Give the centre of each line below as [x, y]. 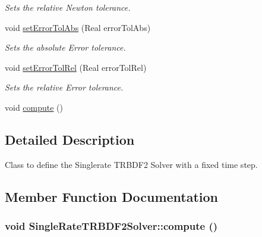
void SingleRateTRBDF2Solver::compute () [111, 226]
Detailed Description [70, 139]
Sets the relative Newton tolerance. [68, 7]
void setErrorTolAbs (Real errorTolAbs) [78, 27]
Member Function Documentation [112, 196]
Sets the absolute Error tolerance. [65, 47]
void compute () [34, 107]
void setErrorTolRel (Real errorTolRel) [76, 67]
